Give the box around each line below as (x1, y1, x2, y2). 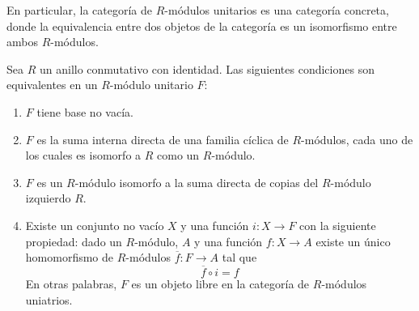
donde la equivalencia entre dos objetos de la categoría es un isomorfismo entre (6, 17, 397, 34)
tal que (222, 249, 257, 266)
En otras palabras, (25, 275, 117, 292)
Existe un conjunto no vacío (25, 216, 164, 233)
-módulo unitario (109, 76, 193, 93)
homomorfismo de (25, 249, 114, 266)
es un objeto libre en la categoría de (131, 275, 310, 292)
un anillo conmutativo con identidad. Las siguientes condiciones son (39, 60, 375, 77)
